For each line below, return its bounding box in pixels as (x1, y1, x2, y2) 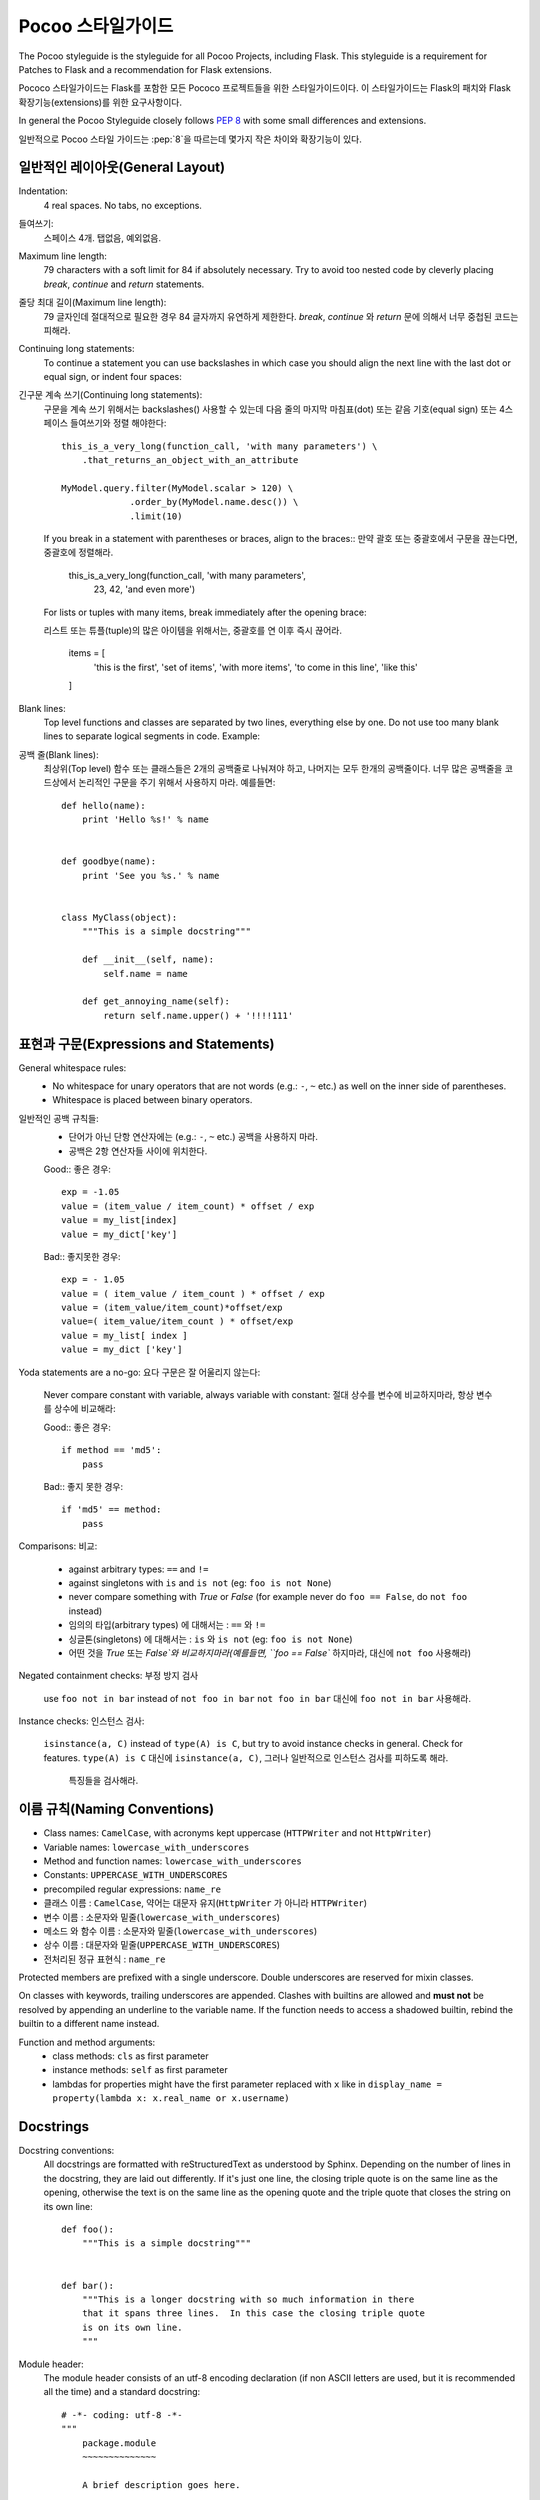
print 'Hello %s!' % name (81, 814, 210, 825)
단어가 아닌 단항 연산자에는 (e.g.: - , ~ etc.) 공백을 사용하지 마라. (68, 1131, 319, 1143)
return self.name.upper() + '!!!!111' (103, 1010, 294, 1021)
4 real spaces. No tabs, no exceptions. (43, 199, 202, 211)
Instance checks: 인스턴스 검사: (18, 1715, 145, 1727)
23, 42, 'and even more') (93, 583, 196, 595)
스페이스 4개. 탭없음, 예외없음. (43, 231, 162, 244)
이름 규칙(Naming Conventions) (18, 1801, 215, 1818)
